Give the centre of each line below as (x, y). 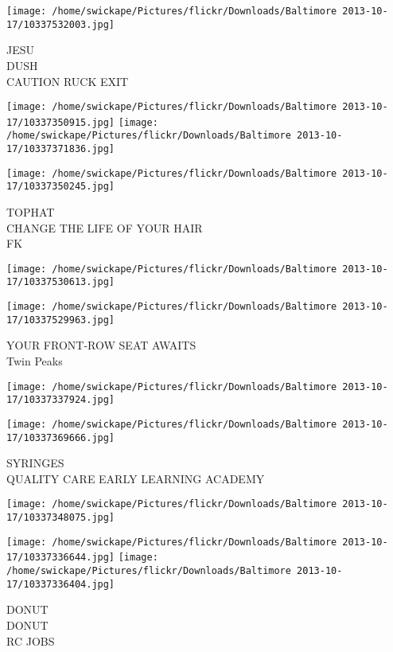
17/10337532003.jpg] (61, 24)
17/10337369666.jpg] (61, 437)
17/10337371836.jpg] (61, 149)
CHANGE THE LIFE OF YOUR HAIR (105, 227)
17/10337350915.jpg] (61, 122)
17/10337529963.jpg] (61, 320)
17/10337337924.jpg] (61, 400)
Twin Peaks (35, 361)
